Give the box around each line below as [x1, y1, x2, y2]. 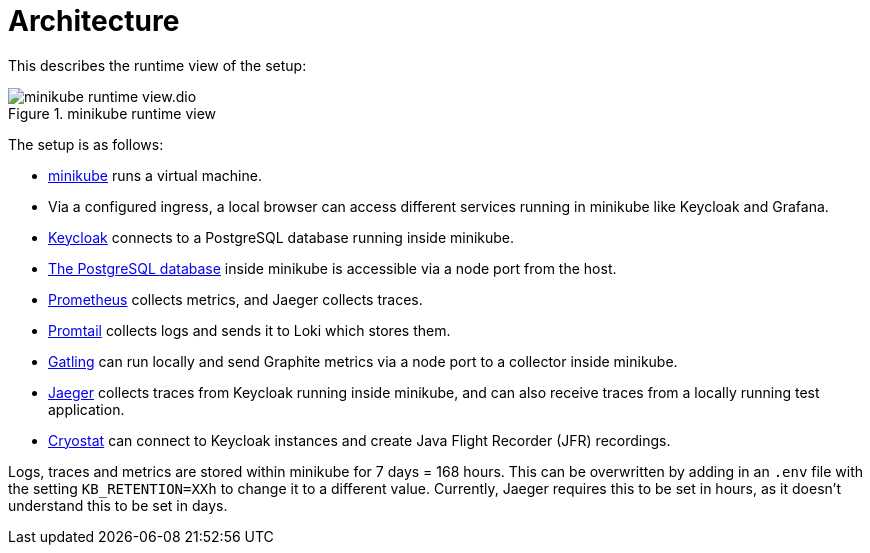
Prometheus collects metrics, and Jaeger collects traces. [48, 290, 423, 308]
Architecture [8, 4, 180, 38]
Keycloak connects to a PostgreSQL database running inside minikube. [48, 228, 515, 246]
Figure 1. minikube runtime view [8, 104, 217, 122]
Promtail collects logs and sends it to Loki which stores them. [48, 321, 451, 339]
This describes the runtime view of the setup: [8, 56, 307, 74]
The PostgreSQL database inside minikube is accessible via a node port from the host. [48, 259, 617, 277]
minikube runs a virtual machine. [48, 166, 262, 184]
